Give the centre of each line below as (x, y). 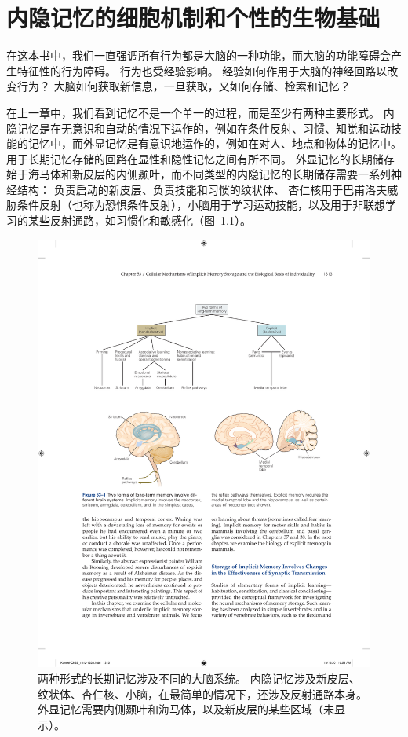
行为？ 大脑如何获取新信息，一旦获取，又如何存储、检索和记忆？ (184, 86)
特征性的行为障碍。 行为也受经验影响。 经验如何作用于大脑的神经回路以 (202, 70)
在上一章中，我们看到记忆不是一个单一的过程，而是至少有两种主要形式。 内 (200, 112)
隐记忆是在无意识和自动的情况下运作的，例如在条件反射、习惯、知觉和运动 (199, 128)
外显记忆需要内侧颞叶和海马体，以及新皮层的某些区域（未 (186, 709)
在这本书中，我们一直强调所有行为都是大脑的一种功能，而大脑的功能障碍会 (199, 55)
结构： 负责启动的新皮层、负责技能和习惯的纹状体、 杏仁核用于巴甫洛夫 (202, 189)
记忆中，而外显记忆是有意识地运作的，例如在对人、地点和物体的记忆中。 (215, 143)
